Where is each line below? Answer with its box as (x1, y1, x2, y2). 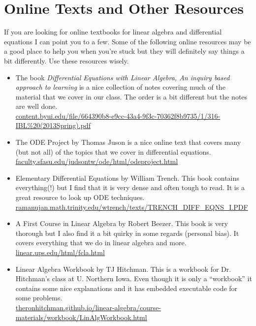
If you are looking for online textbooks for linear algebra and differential (4, 27, 222, 37)
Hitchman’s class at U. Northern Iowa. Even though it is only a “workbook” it (15, 273, 252, 284)
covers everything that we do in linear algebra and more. (15, 237, 187, 248)
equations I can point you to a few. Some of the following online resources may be (4, 36, 251, 46)
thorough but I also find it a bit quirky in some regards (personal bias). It (15, 228, 239, 238)
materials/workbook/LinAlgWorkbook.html (15, 312, 147, 322)
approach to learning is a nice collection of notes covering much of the (15, 82, 225, 92)
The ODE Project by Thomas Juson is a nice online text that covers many (15, 137, 241, 147)
